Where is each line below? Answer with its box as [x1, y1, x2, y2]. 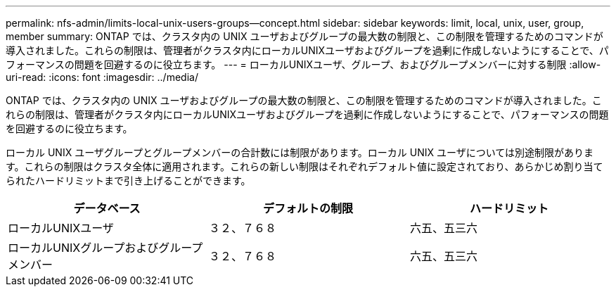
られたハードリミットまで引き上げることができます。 [6, 174, 251, 186]
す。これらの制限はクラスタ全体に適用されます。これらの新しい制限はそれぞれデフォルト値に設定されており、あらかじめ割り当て [6, 160, 603, 172]
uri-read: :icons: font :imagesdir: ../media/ [6, 71, 198, 83]
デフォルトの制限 [262, 201, 353, 215]
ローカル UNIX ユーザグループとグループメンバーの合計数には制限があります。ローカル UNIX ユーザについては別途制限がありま [6, 146, 593, 158]
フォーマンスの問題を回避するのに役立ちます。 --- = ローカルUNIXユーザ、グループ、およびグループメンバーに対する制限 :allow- [6, 58, 601, 70]
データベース [73, 201, 141, 215]
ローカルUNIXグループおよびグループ [8, 241, 203, 255]
